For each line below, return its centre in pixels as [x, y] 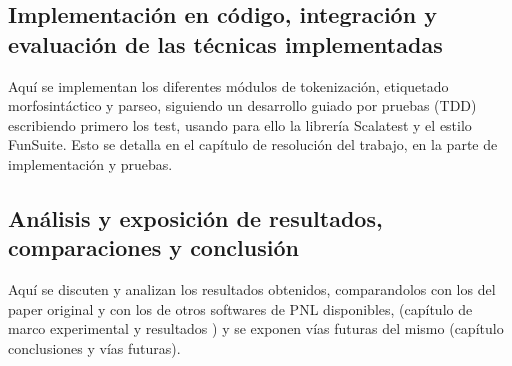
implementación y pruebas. [90, 163]
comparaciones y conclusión [153, 247]
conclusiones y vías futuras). [94, 347]
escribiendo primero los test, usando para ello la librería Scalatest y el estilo [240, 124]
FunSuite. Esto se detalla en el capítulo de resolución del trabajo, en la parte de [253, 144]
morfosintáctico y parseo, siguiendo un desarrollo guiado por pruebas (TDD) [242, 105]
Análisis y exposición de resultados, [195, 217]
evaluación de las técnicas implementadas [225, 43]
